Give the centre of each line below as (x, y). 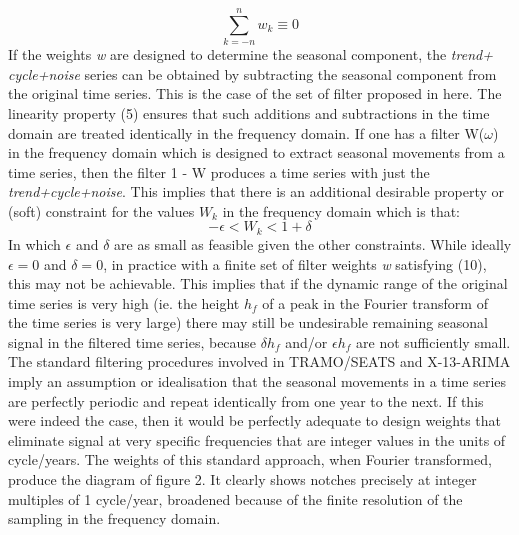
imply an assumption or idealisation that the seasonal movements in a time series (257, 381)
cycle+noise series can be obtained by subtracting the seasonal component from (252, 73)
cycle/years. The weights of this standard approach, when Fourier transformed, (250, 459)
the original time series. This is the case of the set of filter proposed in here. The (255, 93)
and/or (306, 341)
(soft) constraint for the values (101, 210)
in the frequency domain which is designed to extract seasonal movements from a (256, 152)
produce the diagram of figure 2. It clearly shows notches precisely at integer (242, 479)
